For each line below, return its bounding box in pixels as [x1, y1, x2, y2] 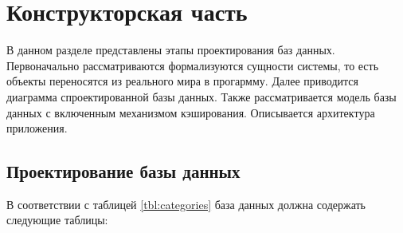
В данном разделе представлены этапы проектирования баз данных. [6, 41, 335, 58]
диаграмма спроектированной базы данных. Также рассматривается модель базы [6, 88, 397, 105]
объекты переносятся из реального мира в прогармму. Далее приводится [6, 73, 358, 89]
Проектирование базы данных [6, 159, 241, 184]
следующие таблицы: [6, 211, 108, 228]
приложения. [6, 120, 68, 136]
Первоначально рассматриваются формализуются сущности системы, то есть [6, 57, 379, 73]
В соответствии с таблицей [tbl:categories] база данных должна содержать [6, 195, 366, 212]
